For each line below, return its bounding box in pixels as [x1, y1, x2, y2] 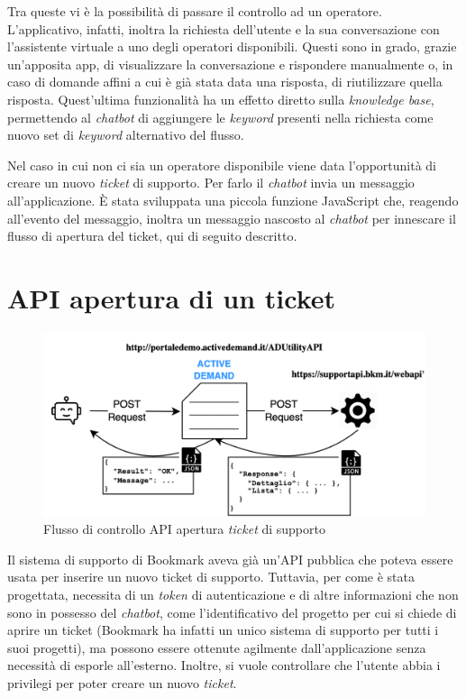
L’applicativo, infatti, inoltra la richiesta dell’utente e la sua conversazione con [7, 19, 440, 38]
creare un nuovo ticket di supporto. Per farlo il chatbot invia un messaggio [7, 173, 415, 192]
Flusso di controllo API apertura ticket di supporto [43, 519, 325, 538]
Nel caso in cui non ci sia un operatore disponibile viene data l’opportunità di [7, 155, 437, 174]
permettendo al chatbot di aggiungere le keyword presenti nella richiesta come [7, 107, 434, 126]
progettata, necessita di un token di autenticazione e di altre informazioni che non [7, 584, 459, 603]
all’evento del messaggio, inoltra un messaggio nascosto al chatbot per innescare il [7, 208, 456, 227]
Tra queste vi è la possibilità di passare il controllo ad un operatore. [7, 2, 382, 20]
